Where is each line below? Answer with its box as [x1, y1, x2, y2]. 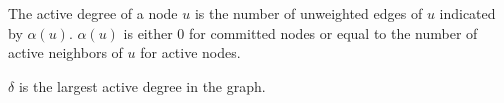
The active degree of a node [8, 3, 178, 23]
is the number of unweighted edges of [194, 3, 423, 23]
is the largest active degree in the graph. [18, 75, 266, 96]
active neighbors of [8, 42, 123, 63]
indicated [439, 3, 496, 23]
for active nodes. [140, 42, 241, 63]
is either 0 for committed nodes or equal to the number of [123, 22, 478, 43]
